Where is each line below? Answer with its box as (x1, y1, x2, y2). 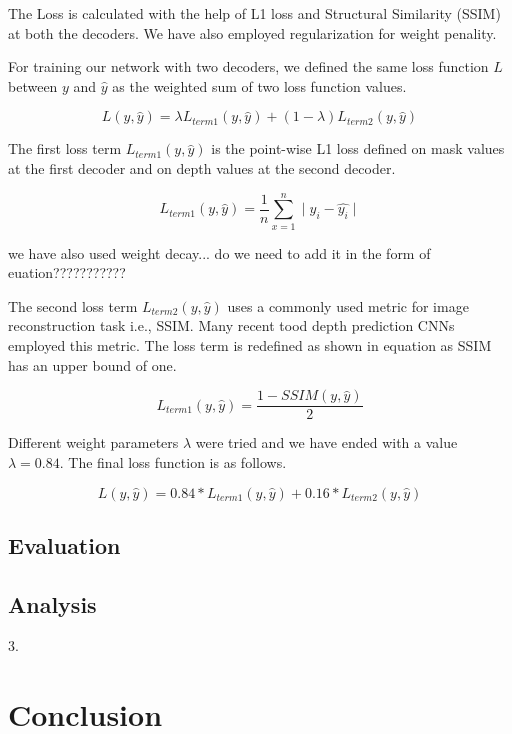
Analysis (8, 588, 97, 619)
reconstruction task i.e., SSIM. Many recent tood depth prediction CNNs (8, 315, 455, 336)
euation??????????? (8, 262, 126, 283)
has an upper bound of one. (8, 354, 177, 375)
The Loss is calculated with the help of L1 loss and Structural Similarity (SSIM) (8, 3, 501, 23)
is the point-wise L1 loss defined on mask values (211, 138, 505, 159)
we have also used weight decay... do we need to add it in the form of (8, 242, 431, 263)
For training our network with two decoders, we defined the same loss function (8, 56, 489, 77)
